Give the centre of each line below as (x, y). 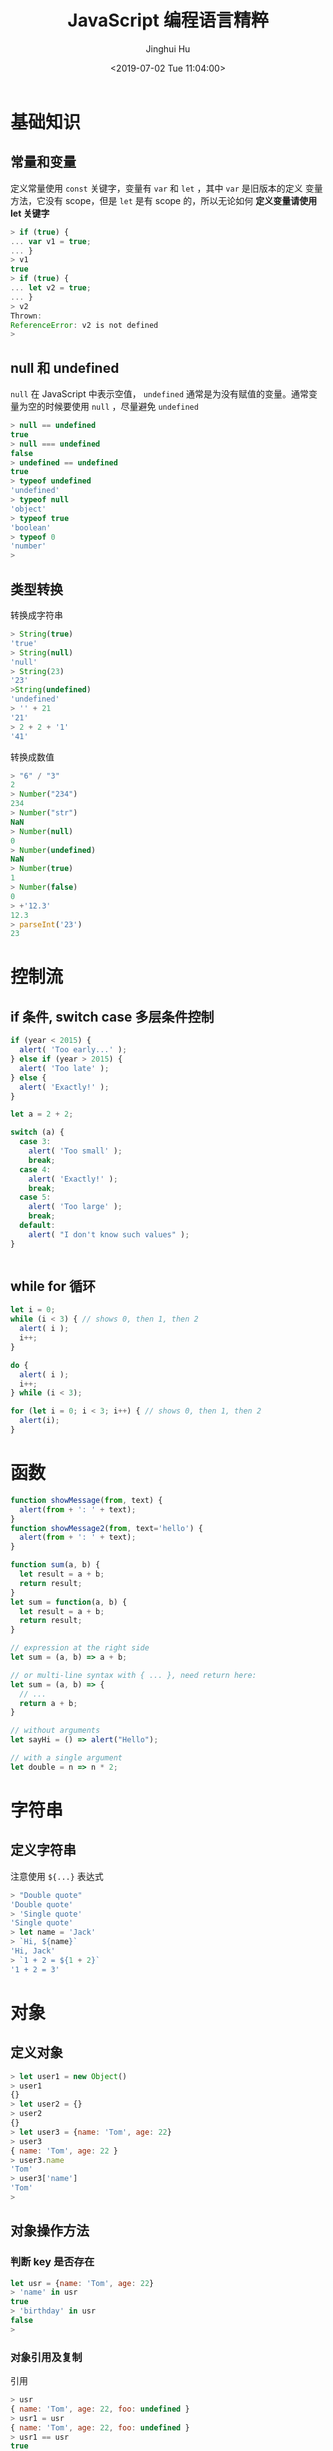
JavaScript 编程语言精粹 (168, 20)
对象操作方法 (50, 2231)
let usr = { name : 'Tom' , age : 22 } (82, 2283)
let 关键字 (30, 213)
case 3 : (35, 1142)
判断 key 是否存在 (52, 2262)
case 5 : (35, 1197)
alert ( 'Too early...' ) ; (73, 1050)
